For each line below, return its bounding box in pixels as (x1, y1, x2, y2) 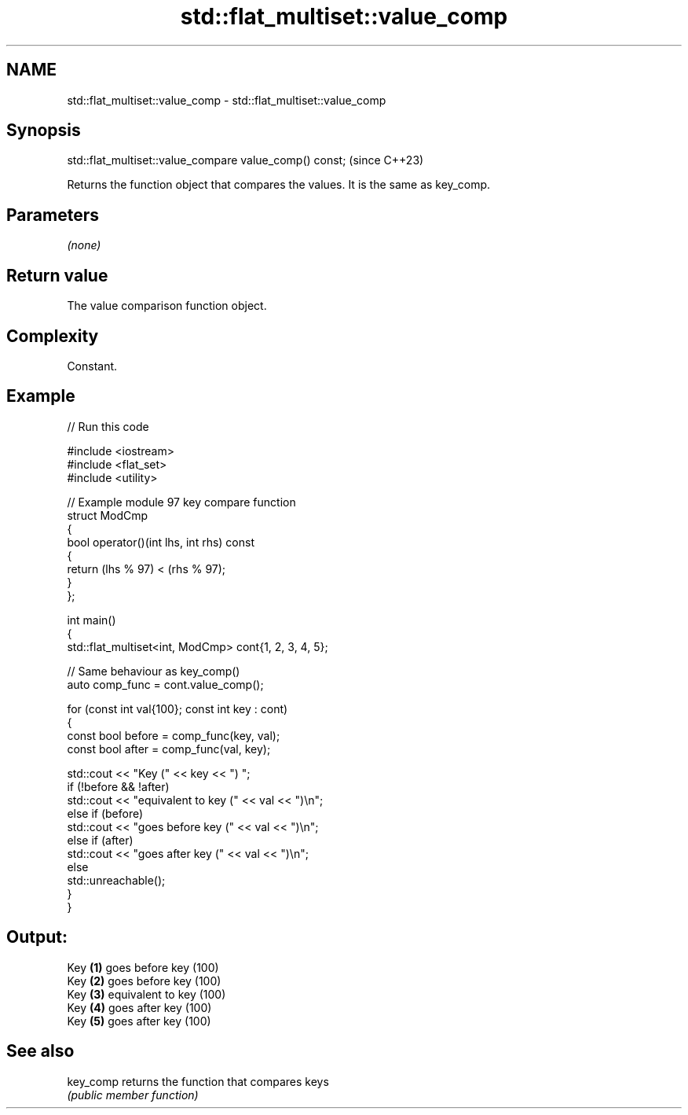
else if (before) (67, 806, 144, 820)
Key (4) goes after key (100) (67, 1000, 212, 1014)
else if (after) (67, 833, 134, 847)
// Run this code (67, 419, 149, 433)
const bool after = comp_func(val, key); (67, 741, 271, 756)
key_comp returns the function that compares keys (67, 1074, 329, 1088)
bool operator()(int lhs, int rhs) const (67, 535, 254, 549)
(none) (67, 238, 101, 252)
